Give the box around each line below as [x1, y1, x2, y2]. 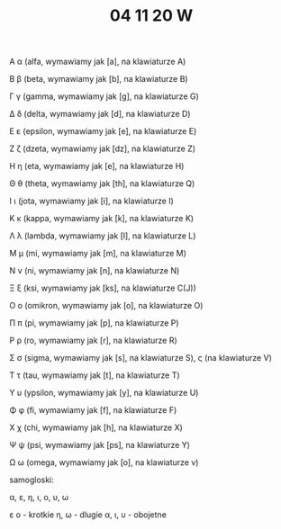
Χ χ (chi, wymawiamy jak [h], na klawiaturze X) [9, 422, 183, 433]
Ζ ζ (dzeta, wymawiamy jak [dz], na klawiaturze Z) [9, 143, 196, 154]
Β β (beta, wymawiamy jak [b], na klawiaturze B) [9, 74, 188, 85]
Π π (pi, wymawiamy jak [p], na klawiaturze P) [9, 318, 179, 328]
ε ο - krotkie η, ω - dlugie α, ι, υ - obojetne [9, 509, 167, 520]
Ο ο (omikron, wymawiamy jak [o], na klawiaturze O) [9, 300, 204, 311]
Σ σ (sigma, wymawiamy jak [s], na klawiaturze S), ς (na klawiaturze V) [9, 353, 273, 363]
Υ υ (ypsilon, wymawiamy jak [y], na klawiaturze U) [9, 388, 199, 399]
